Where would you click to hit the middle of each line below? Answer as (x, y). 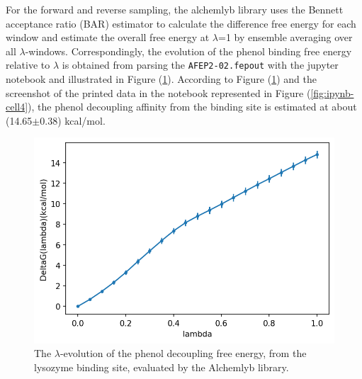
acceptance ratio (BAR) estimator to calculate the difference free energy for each (181, 23)
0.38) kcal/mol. (73, 120)
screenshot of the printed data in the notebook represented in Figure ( (158, 92)
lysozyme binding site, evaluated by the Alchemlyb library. (162, 367)
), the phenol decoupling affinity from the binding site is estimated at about (192, 107)
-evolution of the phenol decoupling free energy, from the (183, 353)
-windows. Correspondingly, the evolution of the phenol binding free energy (188, 51)
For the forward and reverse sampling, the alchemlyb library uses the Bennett (175, 9)
